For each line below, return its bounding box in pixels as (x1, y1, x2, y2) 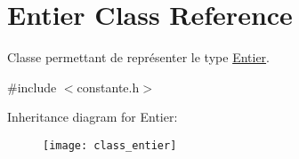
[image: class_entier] (43, 139, 177, 152)
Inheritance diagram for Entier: (7, 107, 178, 126)
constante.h (77, 77, 140, 96)
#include (7, 77, 57, 96)
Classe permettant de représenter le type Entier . (7, 48, 270, 67)
